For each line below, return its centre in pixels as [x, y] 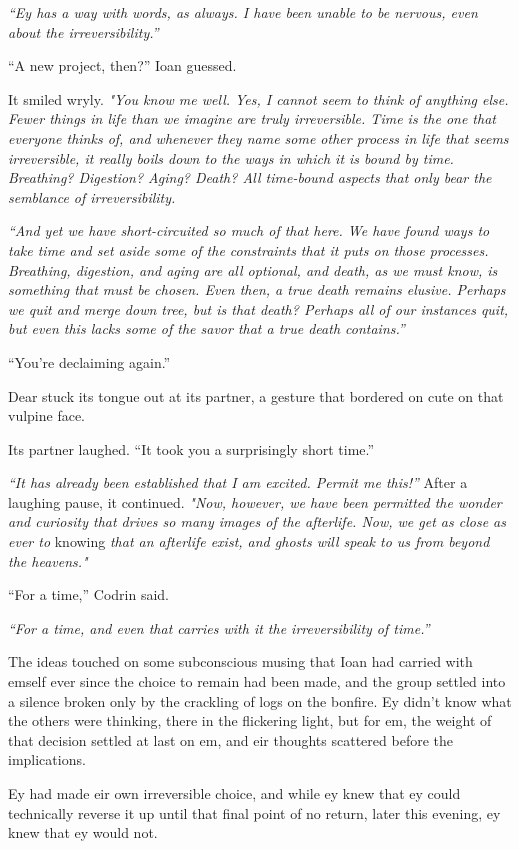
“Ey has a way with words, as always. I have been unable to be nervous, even [243, 12]
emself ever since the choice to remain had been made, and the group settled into [257, 681]
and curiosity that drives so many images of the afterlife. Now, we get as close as [257, 521]
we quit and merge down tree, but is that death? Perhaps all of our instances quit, [258, 308]
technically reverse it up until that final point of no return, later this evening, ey [254, 812]
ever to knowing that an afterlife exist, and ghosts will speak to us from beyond [249, 541]
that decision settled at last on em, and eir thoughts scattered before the [230, 739]
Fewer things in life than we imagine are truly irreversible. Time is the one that [252, 118]
